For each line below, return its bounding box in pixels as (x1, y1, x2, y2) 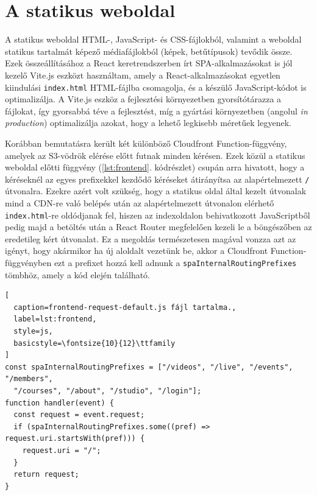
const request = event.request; (13, 410, 145, 420)
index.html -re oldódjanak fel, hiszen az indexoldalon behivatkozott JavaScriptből (5, 208, 310, 221)
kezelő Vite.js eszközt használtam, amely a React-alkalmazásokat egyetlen (5, 68, 280, 81)
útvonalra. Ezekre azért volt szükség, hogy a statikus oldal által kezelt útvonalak (5, 184, 307, 197)
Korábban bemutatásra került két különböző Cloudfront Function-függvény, (5, 136, 287, 149)
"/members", (5, 374, 53, 384)
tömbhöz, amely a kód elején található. (5, 268, 150, 281)
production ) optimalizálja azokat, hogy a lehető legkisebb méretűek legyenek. (5, 116, 291, 129)
